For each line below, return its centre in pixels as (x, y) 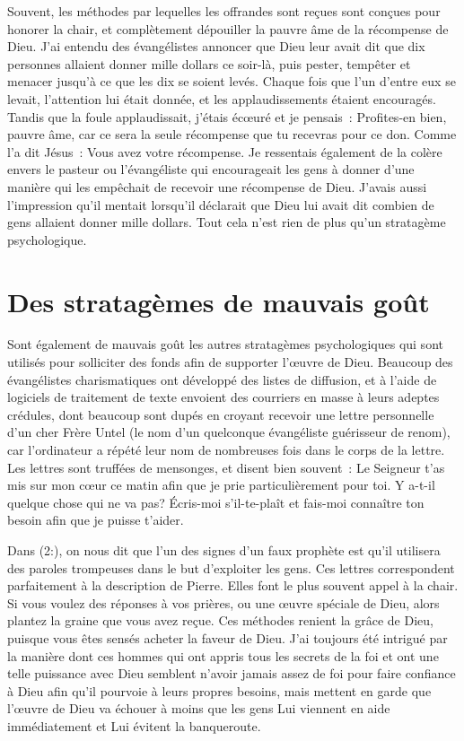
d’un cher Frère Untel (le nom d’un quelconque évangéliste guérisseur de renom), (229, 432)
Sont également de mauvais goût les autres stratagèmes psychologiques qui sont (225, 344)
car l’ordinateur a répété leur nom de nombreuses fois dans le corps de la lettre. (226, 449)
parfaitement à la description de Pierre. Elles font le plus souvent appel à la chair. (233, 585)
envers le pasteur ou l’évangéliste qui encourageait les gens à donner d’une (211, 169)
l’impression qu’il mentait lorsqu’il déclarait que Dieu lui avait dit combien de (221, 204)
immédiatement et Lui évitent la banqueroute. (134, 725)
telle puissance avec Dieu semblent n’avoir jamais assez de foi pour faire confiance (232, 673)
